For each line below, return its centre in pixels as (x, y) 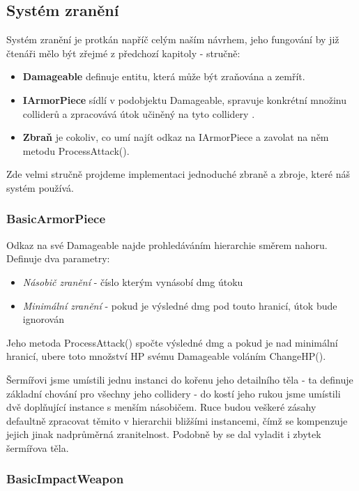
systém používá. (40, 187)
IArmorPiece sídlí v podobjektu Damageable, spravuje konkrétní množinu (184, 99)
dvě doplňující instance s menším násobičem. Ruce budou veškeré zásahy (161, 407)
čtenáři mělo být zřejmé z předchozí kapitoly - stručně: (123, 53)
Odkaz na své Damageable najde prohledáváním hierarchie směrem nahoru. (167, 244)
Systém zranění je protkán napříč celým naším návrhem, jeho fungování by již (173, 39)
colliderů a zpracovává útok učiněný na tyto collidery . (139, 113)
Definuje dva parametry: (58, 258)
